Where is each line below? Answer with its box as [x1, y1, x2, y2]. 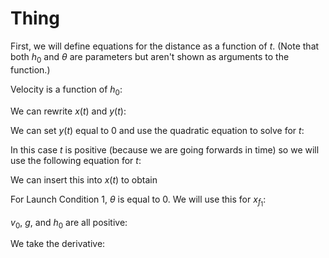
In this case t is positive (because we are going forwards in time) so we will [10, 143, 320, 156]
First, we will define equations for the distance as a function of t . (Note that [10, 40, 320, 52]
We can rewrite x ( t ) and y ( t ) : [10, 105, 127, 117]
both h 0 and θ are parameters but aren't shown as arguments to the [10, 50, 290, 65]
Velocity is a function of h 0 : [10, 83, 123, 97]
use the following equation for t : [10, 154, 142, 166]
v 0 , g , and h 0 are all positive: [10, 216, 128, 231]
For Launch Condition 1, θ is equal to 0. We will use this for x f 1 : [10, 193, 267, 209]
